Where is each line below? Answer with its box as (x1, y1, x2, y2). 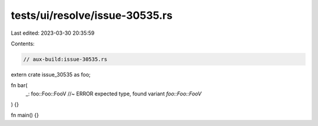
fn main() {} (11, 112, 39, 119)
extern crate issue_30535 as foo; (11, 71, 91, 78)
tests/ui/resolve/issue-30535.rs (11, 9, 173, 22)
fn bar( (11, 82, 28, 89)
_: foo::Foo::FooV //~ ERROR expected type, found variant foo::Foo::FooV (25, 90, 202, 97)
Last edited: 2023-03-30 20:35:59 (11, 29, 95, 37)
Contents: (11, 40, 35, 47)
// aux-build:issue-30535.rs (23, 56, 108, 62)
